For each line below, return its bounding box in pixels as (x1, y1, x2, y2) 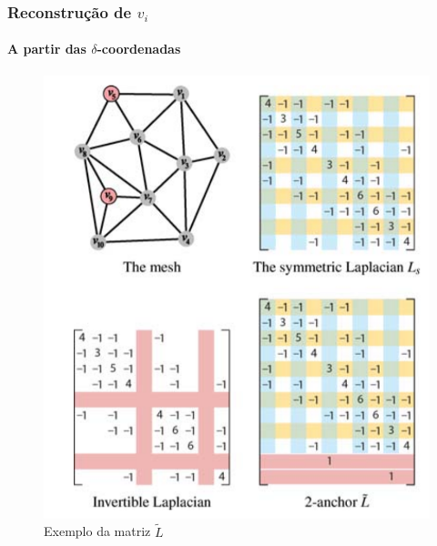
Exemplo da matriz (44, 521, 151, 541)
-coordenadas (97, 39, 181, 58)
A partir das (7, 39, 86, 58)
